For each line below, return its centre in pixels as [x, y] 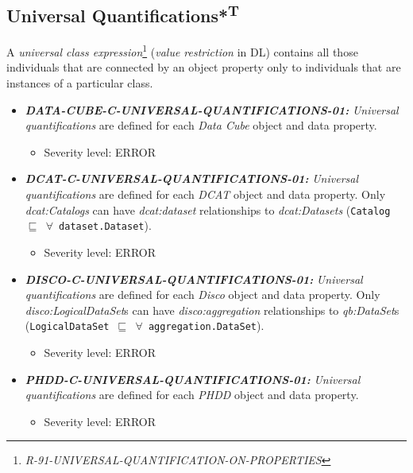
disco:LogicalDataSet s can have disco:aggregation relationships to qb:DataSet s [212, 310]
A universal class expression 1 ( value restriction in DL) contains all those [182, 50]
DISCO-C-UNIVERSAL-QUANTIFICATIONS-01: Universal [194, 279]
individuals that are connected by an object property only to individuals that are [204, 67]
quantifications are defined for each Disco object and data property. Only [203, 295]
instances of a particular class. [80, 83]
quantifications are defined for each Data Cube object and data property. [201, 125]
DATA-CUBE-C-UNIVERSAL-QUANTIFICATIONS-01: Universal [212, 109]
